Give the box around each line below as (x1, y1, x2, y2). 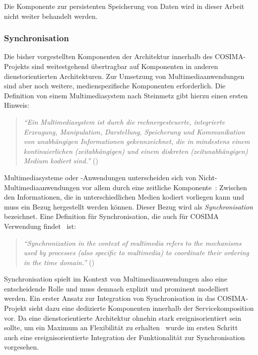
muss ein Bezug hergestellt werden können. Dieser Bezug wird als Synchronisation (4, 201, 253, 212)
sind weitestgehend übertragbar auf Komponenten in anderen (31, 61, 218, 71)
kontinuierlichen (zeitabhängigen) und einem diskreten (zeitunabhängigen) (23, 145, 248, 156)
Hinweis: (4, 100, 30, 110)
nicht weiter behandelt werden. (4, 10, 98, 21)
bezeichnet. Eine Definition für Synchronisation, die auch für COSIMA (4, 211, 219, 221)
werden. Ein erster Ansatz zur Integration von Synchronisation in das (4, 293, 215, 303)
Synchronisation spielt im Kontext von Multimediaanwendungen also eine (4, 274, 227, 284)
